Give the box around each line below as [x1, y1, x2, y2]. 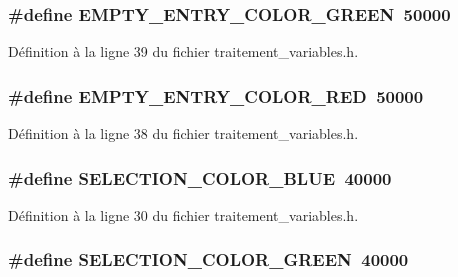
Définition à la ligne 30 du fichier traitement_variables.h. [8, 204, 359, 225]
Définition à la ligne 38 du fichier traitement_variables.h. [8, 123, 359, 144]
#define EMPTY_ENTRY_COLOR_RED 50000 [8, 83, 424, 108]
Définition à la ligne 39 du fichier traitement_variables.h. [8, 41, 359, 62]
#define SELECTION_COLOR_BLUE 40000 [8, 165, 392, 190]
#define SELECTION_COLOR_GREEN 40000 [8, 247, 409, 272]
